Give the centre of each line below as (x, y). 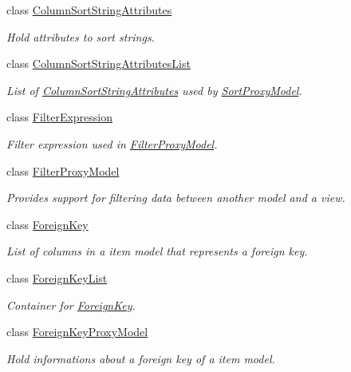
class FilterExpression (60, 117)
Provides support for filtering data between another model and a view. (176, 198)
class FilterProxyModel (63, 170)
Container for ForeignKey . (71, 305)
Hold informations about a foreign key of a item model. (141, 358)
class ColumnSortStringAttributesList (99, 63)
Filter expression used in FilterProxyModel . (112, 143)
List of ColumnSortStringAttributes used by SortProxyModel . (154, 90)
